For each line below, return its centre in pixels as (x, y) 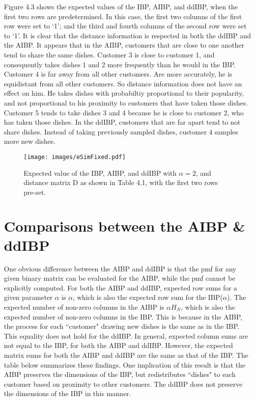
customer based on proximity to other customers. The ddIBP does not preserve (123, 384)
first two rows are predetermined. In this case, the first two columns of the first (123, 16)
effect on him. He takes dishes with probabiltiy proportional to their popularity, (124, 93)
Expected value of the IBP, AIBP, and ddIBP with (100, 173)
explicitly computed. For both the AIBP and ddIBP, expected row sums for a (121, 287)
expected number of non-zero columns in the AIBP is (84, 307)
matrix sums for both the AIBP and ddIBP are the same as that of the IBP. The (126, 355)
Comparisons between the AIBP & (125, 226)
